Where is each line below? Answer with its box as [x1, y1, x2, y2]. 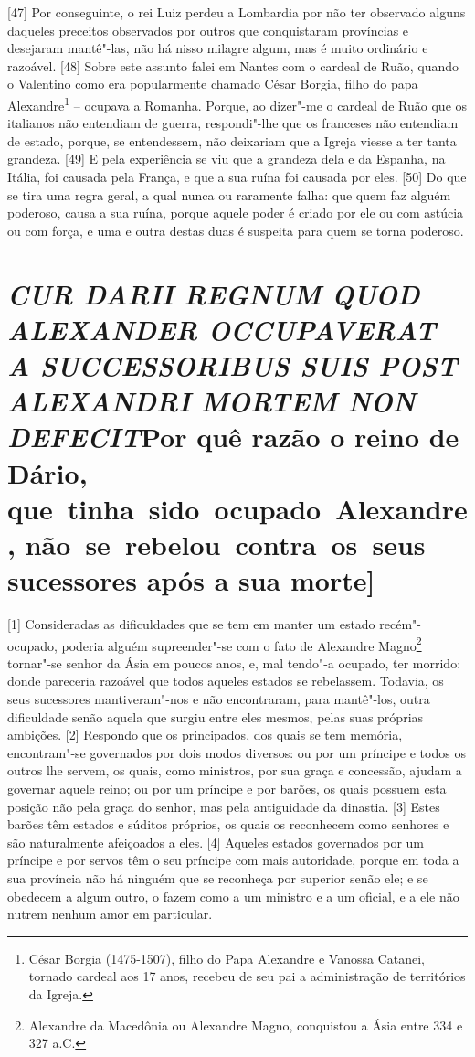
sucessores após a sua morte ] [7, 561, 375, 599]
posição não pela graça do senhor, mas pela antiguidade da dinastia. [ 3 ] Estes [7, 796, 440, 816]
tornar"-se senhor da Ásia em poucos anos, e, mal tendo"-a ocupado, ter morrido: [7, 653, 461, 672]
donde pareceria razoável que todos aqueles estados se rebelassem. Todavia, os [7, 671, 444, 690]
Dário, [7, 454, 88, 491]
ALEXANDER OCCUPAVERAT [7, 310, 436, 348]
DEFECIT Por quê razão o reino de [7, 418, 459, 456]
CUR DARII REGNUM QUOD [7, 274, 420, 313]
